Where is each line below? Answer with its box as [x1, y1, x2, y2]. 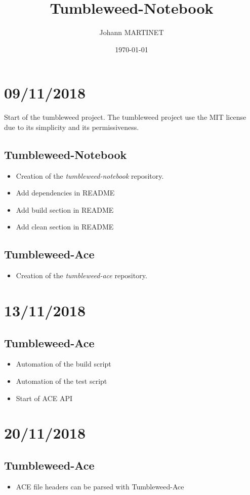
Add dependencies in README [16, 187, 115, 198]
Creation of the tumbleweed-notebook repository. [16, 170, 164, 181]
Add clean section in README [16, 221, 114, 232]
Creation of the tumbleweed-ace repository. [16, 270, 147, 281]
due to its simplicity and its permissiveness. [4, 121, 139, 132]
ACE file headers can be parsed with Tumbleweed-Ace [16, 481, 184, 491]
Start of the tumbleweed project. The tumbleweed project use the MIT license [4, 112, 246, 122]
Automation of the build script [16, 358, 111, 369]
